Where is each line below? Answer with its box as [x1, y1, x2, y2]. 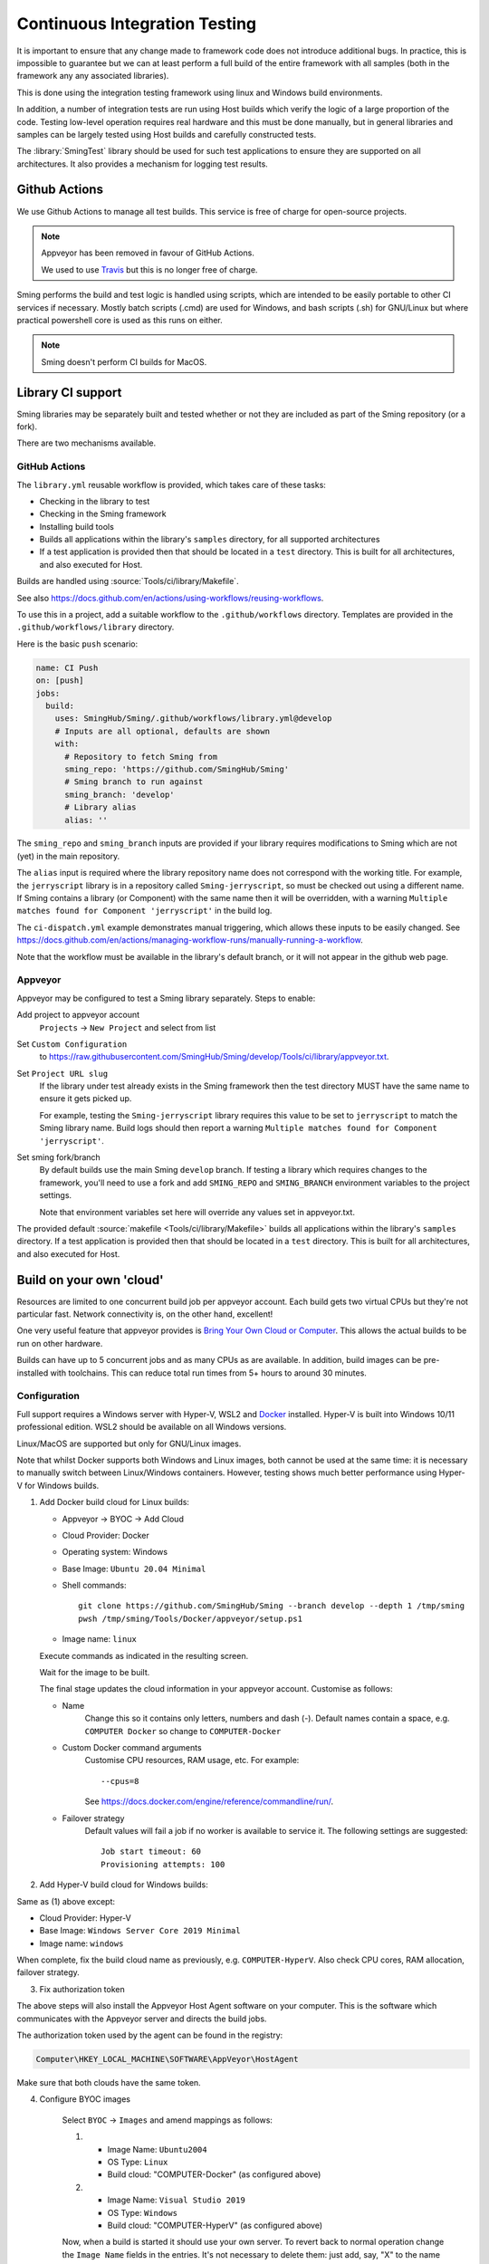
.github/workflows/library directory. [16, 621, 175, 633]
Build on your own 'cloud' [16, 1272, 164, 1288]
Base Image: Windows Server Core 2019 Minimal [39, 1925, 241, 1936]
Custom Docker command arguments [62, 1741, 203, 1752]
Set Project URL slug [16, 1068, 109, 1079]
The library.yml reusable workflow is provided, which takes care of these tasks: [16, 479, 326, 490]
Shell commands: [62, 1580, 127, 1591]
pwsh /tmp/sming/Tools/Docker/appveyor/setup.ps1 [78, 1613, 303, 1624]
